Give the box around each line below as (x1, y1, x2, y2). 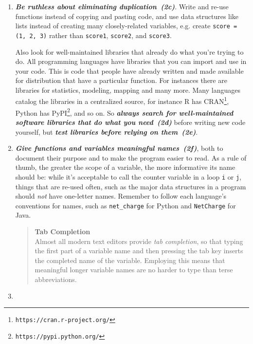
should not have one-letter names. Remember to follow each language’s (15, 191, 226, 201)
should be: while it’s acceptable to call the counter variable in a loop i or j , (15, 171, 241, 182)
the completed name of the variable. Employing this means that (35, 255, 225, 265)
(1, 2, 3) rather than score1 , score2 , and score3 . (15, 30, 172, 40)
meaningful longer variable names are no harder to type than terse (35, 264, 233, 275)
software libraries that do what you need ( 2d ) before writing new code (15, 117, 246, 127)
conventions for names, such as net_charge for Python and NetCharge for (15, 200, 236, 210)
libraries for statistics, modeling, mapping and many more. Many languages (15, 84, 240, 95)
